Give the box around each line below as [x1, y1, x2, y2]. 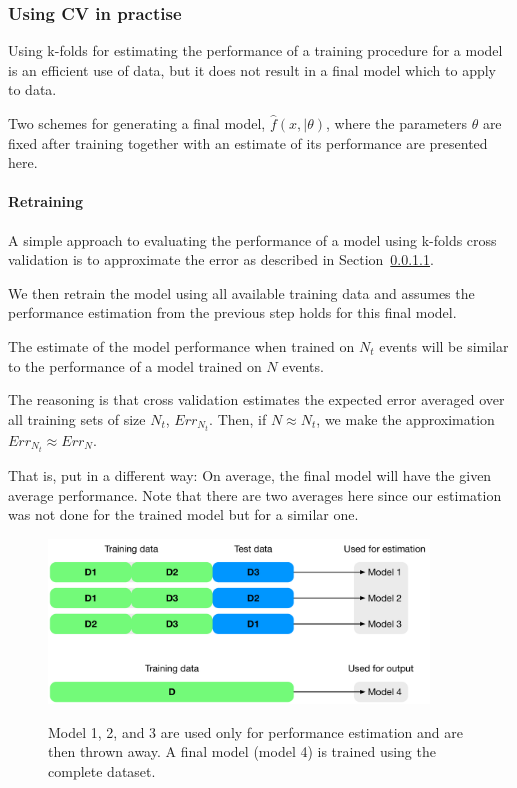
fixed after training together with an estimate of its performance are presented [8, 132, 488, 153]
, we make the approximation [316, 408, 495, 429]
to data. [8, 79, 57, 100]
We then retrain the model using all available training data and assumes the [8, 282, 475, 303]
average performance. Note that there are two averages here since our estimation [8, 484, 502, 505]
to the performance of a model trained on [8, 355, 262, 376]
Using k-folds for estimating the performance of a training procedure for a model [8, 40, 503, 61]
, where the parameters [326, 113, 467, 133]
